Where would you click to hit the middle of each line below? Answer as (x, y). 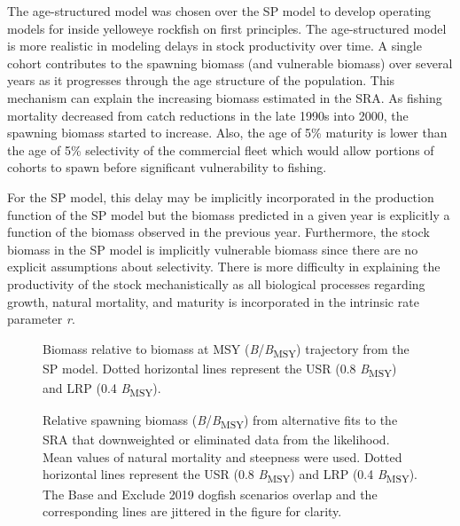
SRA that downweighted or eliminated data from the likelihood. (216, 440)
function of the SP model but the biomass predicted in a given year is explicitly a (229, 214)
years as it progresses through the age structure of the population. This (201, 80)
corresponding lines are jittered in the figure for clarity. (192, 511)
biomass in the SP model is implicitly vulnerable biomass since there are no (213, 249)
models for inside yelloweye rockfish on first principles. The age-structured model (227, 28)
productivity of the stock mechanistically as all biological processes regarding (216, 283)
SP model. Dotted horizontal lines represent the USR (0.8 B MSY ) (220, 369)
